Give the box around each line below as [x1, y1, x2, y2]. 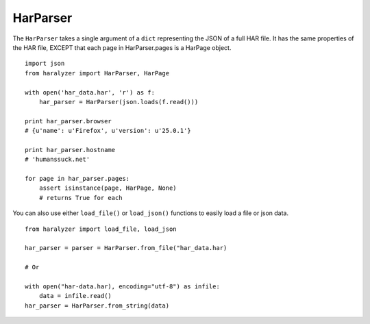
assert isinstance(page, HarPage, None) [38, 184, 177, 192]
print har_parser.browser [25, 117, 112, 125]
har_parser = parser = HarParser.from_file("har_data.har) [25, 244, 227, 252]
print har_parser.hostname [25, 146, 116, 153]
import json [25, 60, 65, 68]
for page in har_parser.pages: [25, 175, 130, 183]
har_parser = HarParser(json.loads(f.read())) [38, 98, 199, 105]
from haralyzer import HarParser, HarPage [25, 69, 170, 77]
